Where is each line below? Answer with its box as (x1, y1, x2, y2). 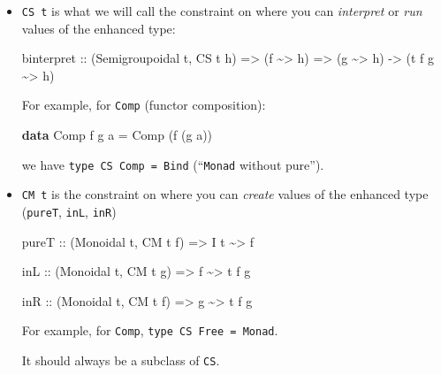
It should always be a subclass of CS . (21, 351, 220, 370)
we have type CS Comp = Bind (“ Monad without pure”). (21, 155, 324, 173)
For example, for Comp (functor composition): (21, 96, 266, 114)
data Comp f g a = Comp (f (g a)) (21, 126, 213, 144)
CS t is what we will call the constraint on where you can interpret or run (21, 2, 422, 19)
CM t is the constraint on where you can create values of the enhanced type (21, 185, 429, 203)
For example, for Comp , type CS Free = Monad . (21, 321, 278, 340)
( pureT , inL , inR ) (21, 203, 117, 220)
